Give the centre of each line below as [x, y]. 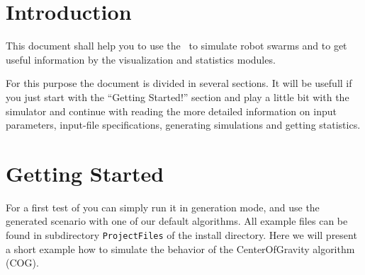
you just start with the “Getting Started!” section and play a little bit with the [178, 96]
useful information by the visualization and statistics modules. [141, 59]
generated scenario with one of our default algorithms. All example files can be [177, 221]
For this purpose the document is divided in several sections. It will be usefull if [179, 83]
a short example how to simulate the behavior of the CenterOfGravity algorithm [180, 248]
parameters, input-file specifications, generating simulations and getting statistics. [183, 125]
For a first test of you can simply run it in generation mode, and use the [163, 207]
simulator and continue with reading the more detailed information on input [171, 111]
